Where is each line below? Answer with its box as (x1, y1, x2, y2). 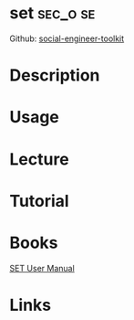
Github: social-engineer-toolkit (9, 33, 125, 44)
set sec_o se (9, 3, 96, 24)
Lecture (9, 149, 70, 169)
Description (9, 65, 100, 86)
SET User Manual (9, 262, 75, 273)
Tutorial (9, 190, 70, 211)
